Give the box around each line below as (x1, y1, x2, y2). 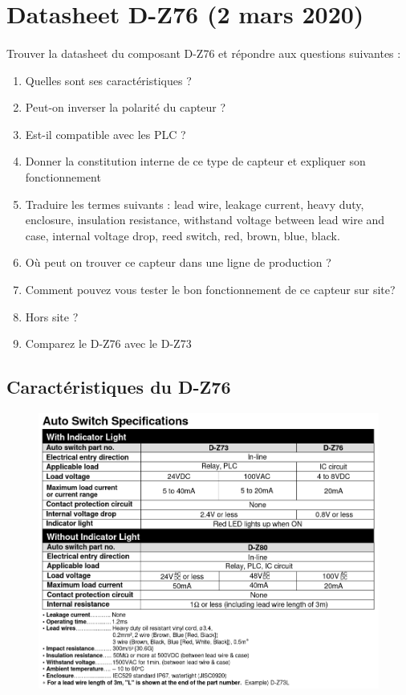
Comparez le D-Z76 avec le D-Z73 (25, 335, 192, 352)
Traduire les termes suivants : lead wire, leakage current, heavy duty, (25, 195, 364, 212)
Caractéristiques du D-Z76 (6, 374, 231, 399)
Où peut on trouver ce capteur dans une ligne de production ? (25, 254, 331, 271)
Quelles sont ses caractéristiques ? (25, 72, 192, 88)
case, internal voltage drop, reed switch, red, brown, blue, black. (25, 227, 340, 243)
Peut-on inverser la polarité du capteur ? (25, 99, 226, 116)
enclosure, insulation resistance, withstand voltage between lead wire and (25, 211, 385, 228)
